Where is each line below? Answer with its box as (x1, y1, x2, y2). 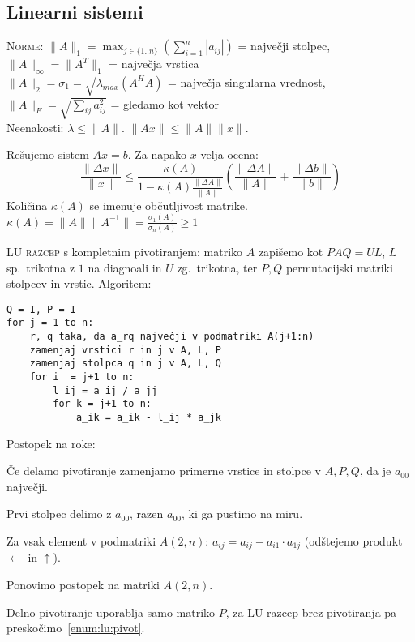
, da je (359, 462, 391, 479)
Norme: (6, 37, 44, 54)
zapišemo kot (258, 242, 323, 259)
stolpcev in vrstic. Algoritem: (6, 275, 152, 292)
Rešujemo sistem (6, 146, 89, 163)
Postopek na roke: (6, 434, 96, 452)
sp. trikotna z (6, 259, 75, 276)
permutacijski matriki (285, 259, 393, 276)
